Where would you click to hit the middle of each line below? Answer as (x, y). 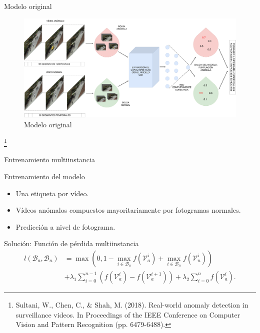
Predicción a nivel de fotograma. (65, 226)
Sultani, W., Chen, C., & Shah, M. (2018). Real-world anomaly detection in (132, 304)
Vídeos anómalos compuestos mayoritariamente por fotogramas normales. (128, 210)
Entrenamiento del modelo (44, 176)
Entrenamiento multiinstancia (49, 160)
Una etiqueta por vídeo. (52, 193)
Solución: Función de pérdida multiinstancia (71, 243)
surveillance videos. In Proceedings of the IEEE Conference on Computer (128, 314)
